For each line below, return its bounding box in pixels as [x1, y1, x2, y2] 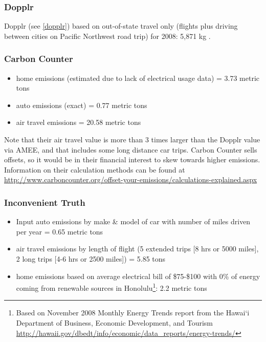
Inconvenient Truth [4, 196, 85, 208]
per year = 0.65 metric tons [16, 226, 103, 237]
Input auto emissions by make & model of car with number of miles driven [16, 216, 251, 227]
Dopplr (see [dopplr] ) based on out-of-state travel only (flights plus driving [4, 20, 238, 31]
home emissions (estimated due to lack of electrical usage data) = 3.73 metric [16, 72, 260, 83]
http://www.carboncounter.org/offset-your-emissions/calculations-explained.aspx [4, 174, 257, 185]
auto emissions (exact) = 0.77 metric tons [16, 99, 147, 110]
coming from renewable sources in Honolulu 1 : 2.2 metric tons [16, 281, 207, 293]
